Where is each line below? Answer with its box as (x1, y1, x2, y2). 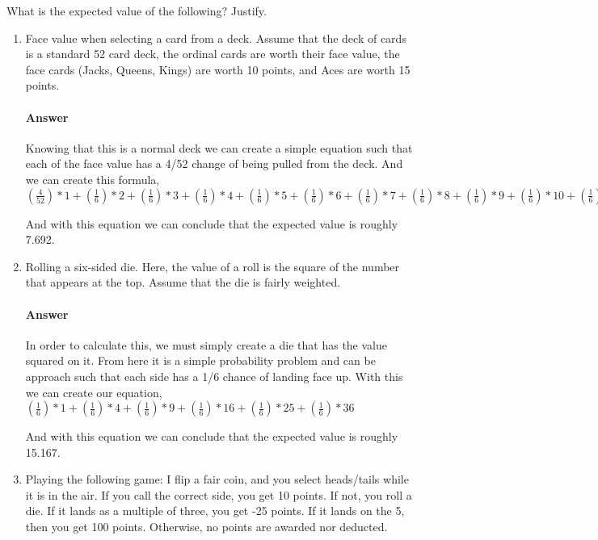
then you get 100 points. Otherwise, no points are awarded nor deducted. (25, 518, 388, 535)
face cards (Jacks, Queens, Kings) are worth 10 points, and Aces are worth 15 (25, 61, 411, 77)
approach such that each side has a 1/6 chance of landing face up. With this (25, 367, 403, 384)
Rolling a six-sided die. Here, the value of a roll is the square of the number (25, 257, 400, 274)
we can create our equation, (25, 383, 162, 400)
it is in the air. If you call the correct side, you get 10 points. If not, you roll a (25, 486, 412, 503)
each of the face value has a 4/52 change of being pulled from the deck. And (25, 155, 403, 172)
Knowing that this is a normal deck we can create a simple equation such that (25, 139, 413, 156)
